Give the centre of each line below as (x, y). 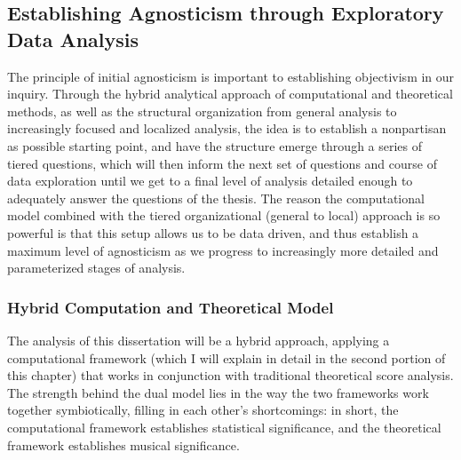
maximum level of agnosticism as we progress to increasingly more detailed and (223, 250)
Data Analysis (73, 39)
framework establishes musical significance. (123, 444)
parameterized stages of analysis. (96, 268)
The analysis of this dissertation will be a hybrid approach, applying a (199, 340)
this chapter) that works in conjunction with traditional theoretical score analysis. (230, 375)
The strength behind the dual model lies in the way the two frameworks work (218, 392)
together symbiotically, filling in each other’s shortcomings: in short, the (203, 410)
